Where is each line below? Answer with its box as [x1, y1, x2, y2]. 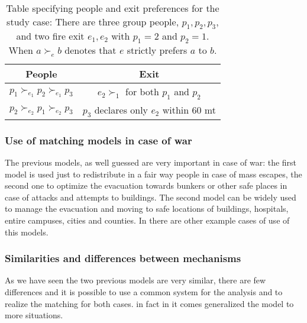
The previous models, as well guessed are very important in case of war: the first [5, 156, 297, 168]
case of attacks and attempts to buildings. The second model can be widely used [5, 190, 296, 203]
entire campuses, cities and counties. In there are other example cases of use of [5, 214, 290, 226]
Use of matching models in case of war [5, 133, 192, 147]
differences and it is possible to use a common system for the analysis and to [5, 285, 283, 298]
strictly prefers [127, 43, 188, 57]
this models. [5, 225, 49, 238]
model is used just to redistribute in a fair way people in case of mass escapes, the [5, 167, 302, 180]
